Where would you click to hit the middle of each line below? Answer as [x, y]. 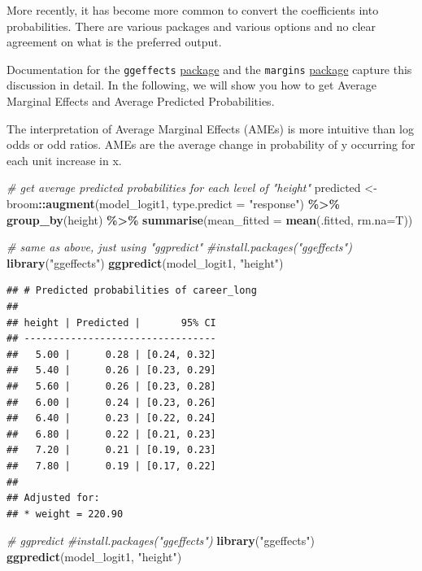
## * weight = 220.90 [65, 514]
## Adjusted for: [53, 498]
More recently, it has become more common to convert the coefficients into [193, 10]
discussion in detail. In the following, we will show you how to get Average [191, 85]
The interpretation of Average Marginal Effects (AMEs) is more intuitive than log [210, 128]
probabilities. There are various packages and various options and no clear [191, 26]
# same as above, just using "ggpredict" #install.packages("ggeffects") [179, 247]
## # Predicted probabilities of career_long [132, 291]
